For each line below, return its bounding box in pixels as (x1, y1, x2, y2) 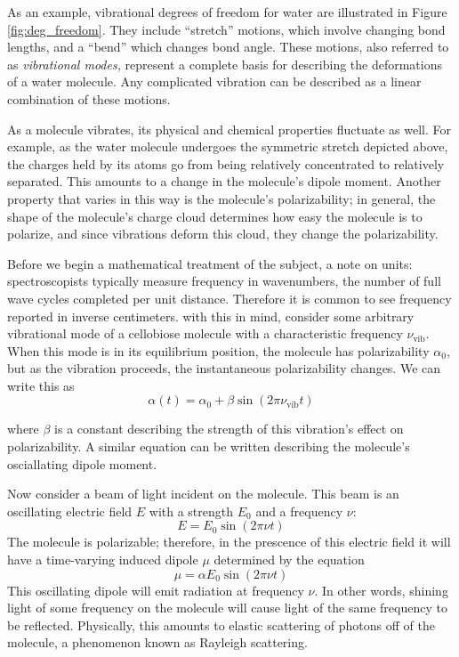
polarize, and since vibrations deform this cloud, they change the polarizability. (7, 224, 439, 243)
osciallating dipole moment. (7, 454, 157, 473)
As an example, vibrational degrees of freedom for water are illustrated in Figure (7, 3, 447, 20)
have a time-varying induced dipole (7, 550, 198, 569)
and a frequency (255, 501, 343, 520)
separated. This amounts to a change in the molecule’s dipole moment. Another (7, 172, 441, 191)
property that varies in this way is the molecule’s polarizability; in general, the (7, 189, 436, 207)
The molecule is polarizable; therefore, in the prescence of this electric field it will (7, 532, 451, 551)
